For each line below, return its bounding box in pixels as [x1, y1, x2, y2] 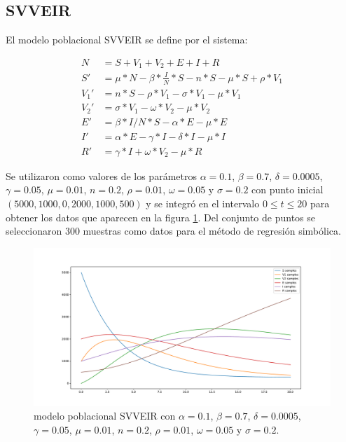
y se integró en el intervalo [146, 195, 260, 210]
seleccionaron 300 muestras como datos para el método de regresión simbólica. [6, 223, 341, 238]
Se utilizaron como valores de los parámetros [6, 168, 197, 183]
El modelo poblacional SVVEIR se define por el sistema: [6, 32, 248, 47]
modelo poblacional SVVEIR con [34, 408, 176, 423]
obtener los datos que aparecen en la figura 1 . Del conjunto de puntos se [6, 209, 316, 224]
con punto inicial [251, 182, 324, 197]
